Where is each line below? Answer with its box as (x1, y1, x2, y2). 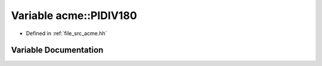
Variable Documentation (11, 45, 104, 55)
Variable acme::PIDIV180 (11, 9, 137, 22)
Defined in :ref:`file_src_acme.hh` (26, 30, 107, 37)
